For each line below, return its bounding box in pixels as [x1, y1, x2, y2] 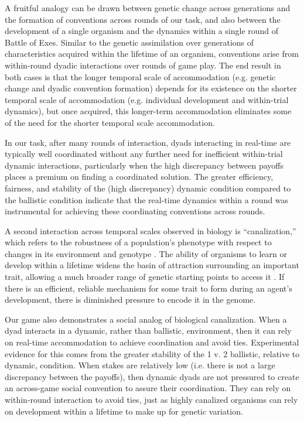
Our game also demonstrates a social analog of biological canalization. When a [5, 313, 287, 325]
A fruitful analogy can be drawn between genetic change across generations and [5, 2, 291, 13]
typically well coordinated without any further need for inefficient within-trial [5, 148, 283, 160]
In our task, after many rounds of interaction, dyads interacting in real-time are [5, 136, 291, 148]
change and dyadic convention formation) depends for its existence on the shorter [5, 82, 297, 94]
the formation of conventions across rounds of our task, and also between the [5, 13, 281, 25]
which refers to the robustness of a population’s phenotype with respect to [5, 236, 272, 248]
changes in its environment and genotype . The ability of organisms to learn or [5, 247, 287, 259]
